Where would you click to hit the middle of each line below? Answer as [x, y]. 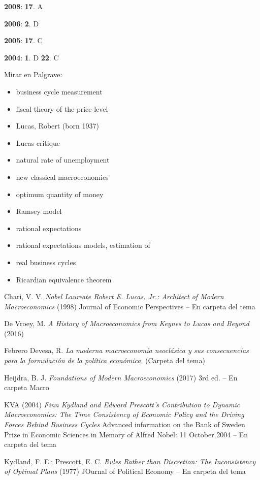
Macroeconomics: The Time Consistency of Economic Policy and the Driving [124, 414]
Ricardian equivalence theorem [64, 279]
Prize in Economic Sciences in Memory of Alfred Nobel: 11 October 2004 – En [126, 434]
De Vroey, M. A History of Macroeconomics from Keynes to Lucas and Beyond [127, 323]
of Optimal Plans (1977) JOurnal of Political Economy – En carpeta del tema [125, 471]
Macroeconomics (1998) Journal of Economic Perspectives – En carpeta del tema [130, 306]
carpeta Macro [27, 387]
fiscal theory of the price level [62, 108]
